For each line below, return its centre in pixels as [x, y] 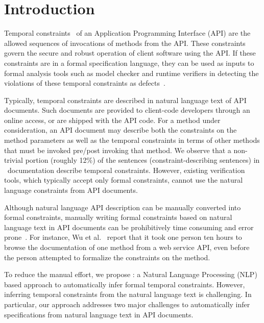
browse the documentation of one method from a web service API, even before [127, 247]
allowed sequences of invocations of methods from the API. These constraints [125, 43]
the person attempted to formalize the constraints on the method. [107, 257]
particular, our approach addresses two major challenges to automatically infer [127, 304]
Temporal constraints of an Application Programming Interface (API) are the [127, 33]
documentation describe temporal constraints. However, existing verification [126, 170]
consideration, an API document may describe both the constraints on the [121, 130]
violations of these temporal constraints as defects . [85, 83]
